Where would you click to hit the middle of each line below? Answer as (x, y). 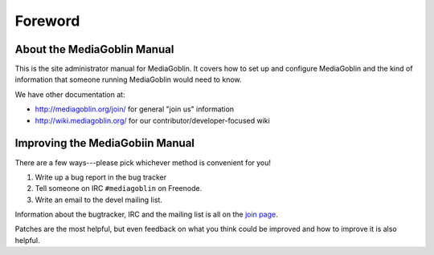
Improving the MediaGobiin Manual (105, 143)
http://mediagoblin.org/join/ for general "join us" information (135, 109)
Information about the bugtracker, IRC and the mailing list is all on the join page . (146, 215)
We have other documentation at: (70, 94)
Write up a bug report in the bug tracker (101, 177)
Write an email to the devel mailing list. (98, 200)
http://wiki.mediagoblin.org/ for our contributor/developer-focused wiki (153, 120)
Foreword (47, 21)
